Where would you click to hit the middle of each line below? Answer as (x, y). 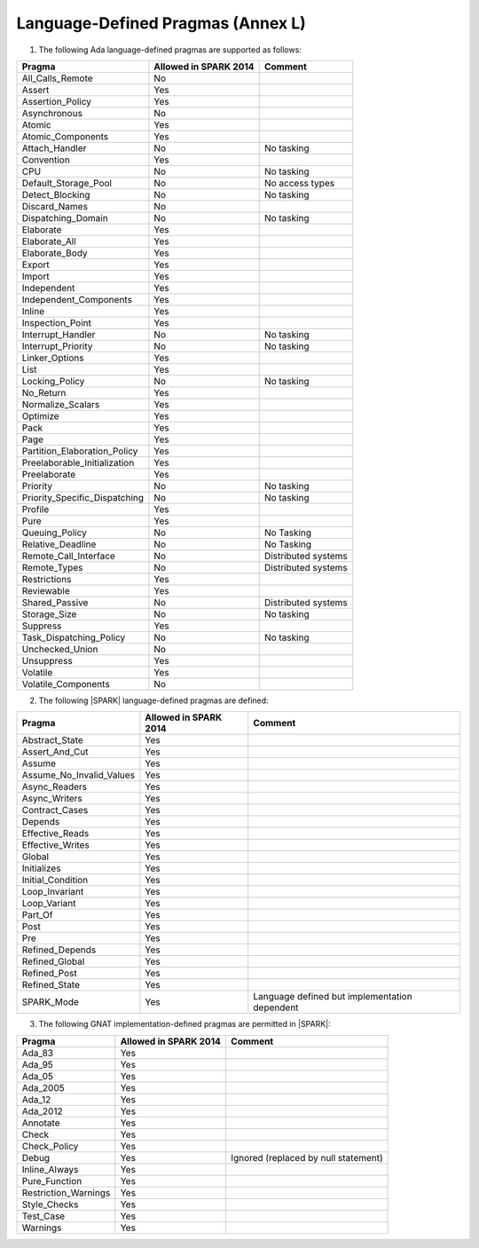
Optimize (40, 415)
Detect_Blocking (56, 194)
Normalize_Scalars (61, 404)
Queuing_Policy (55, 533)
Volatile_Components (66, 683)
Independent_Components (77, 299)
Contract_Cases (55, 810)
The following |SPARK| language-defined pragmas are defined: (154, 700)
